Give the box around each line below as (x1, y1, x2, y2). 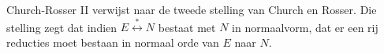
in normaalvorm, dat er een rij (232, 19, 378, 35)
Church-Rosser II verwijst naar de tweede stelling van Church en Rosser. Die (6, 2, 377, 17)
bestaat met (158, 19, 216, 35)
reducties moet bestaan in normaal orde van (6, 34, 219, 50)
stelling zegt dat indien (6, 19, 117, 35)
